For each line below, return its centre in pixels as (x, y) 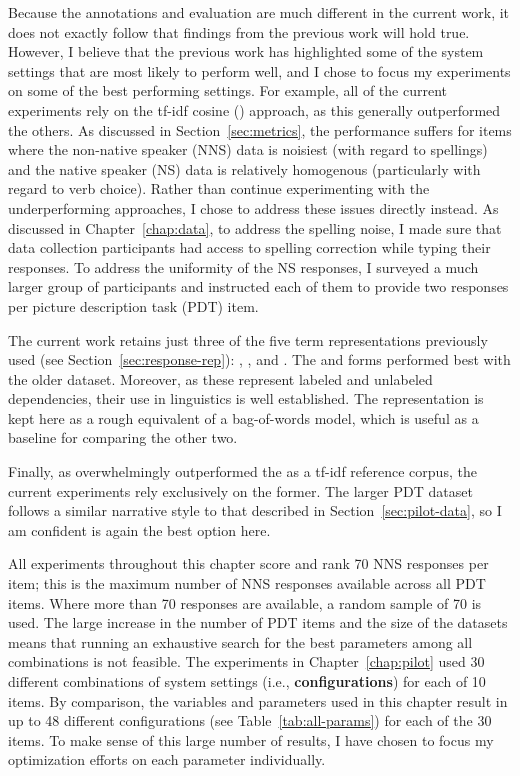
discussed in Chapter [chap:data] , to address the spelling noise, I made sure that (255, 227)
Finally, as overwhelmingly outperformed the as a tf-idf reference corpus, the (242, 471)
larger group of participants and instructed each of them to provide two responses (258, 286)
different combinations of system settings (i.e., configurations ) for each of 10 (247, 681)
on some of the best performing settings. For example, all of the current (227, 90)
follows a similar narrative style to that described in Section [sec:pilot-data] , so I (255, 510)
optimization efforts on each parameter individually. (167, 759)
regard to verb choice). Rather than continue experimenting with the (219, 188)
